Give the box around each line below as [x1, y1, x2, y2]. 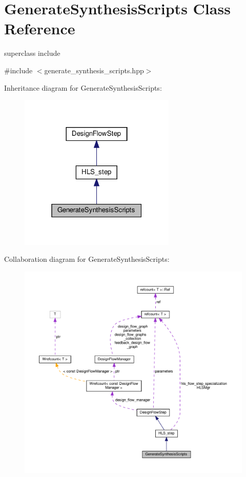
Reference [4, 18, 75, 39]
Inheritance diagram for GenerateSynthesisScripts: [4, 82, 162, 93]
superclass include [4, 48, 60, 58]
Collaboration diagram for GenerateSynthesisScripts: [4, 254, 170, 264]
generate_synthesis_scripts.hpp [44, 65, 144, 75]
